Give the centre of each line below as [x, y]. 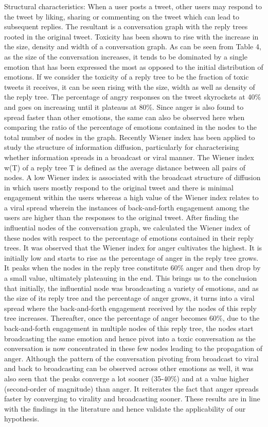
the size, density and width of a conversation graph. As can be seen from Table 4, [133, 46]
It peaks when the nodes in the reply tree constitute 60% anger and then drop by [132, 268]
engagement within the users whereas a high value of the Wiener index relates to [131, 197]
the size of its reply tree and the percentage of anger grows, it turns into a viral [129, 298]
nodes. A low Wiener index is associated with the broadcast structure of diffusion [132, 177]
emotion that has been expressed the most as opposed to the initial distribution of [134, 66]
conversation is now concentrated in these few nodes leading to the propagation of [133, 348]
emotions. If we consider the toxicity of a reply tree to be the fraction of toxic [127, 77]
